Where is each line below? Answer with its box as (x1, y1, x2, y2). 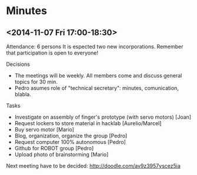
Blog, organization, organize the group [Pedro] (14, 132, 128, 139)
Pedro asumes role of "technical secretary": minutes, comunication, (14, 85, 179, 92)
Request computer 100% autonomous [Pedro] (14, 139, 126, 145)
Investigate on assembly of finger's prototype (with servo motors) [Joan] (14, 113, 192, 120)
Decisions (6, 60, 31, 68)
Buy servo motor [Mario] (14, 126, 75, 133)
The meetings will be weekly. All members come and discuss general (14, 72, 182, 79)
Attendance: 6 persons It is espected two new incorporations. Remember (6, 43, 183, 50)
